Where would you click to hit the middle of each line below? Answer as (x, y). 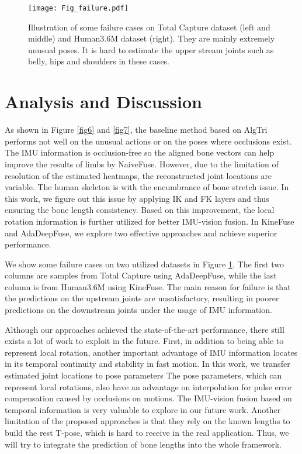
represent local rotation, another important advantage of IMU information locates (151, 352)
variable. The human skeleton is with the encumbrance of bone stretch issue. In (147, 187)
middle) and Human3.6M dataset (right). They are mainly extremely (152, 38)
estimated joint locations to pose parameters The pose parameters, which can (143, 375)
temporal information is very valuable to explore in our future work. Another (143, 409)
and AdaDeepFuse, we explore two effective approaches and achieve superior (141, 233)
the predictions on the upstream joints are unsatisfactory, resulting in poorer (142, 298)
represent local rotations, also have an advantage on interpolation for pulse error (149, 386)
